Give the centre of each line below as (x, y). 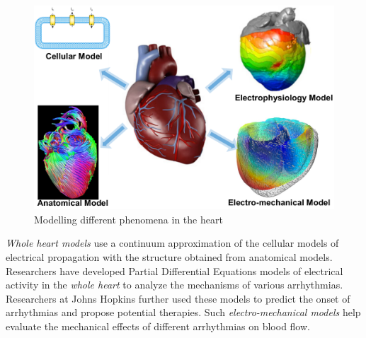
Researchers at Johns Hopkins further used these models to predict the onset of (178, 298)
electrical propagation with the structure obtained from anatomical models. (169, 256)
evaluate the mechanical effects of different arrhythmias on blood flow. (158, 326)
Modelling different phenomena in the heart (128, 219)
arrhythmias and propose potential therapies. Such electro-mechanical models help (183, 312)
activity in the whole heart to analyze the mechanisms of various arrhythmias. (175, 285)
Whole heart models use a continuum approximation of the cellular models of (172, 243)
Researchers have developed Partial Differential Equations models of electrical (175, 270)
